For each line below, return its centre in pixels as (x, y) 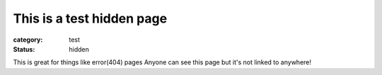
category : (28, 40)
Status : (24, 49)
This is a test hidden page (90, 18)
